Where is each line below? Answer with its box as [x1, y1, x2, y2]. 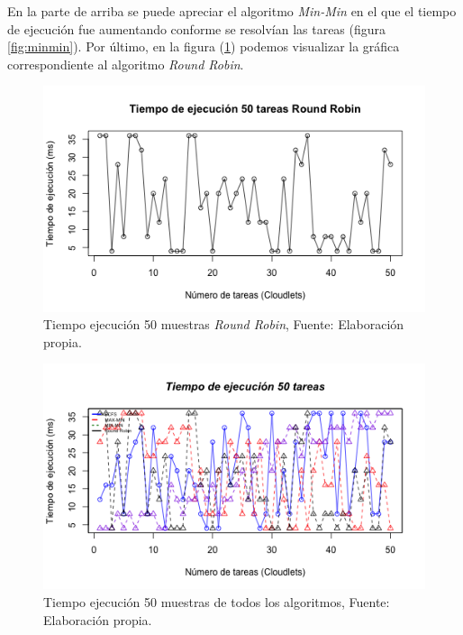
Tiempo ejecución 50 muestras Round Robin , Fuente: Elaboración [43, 315, 404, 334]
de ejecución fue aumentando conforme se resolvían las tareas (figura [7, 19, 386, 38]
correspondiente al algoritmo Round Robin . [7, 54, 244, 73]
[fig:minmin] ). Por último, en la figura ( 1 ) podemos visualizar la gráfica [7, 37, 400, 56]
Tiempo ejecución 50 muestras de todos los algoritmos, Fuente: [43, 593, 390, 612]
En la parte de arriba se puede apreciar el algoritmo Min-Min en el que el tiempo [7, 2, 457, 20]
